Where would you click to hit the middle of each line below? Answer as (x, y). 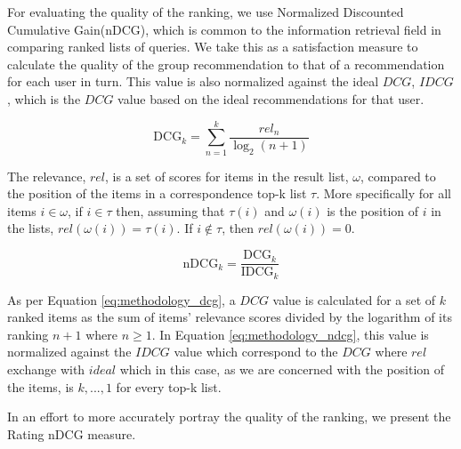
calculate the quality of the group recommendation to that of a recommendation (226, 64)
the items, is (40, 386)
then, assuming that (170, 210)
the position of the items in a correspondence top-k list (157, 193)
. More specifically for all (384, 193)
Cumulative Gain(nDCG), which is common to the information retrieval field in (224, 29)
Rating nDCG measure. (72, 433)
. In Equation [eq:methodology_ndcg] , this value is (290, 334)
